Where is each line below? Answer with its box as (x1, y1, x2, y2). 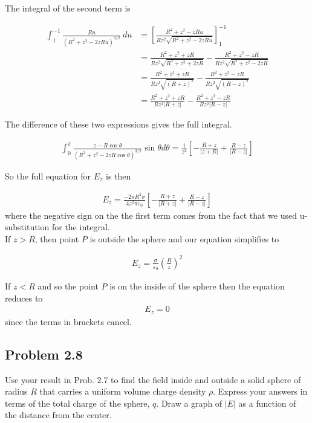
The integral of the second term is (5, 2, 131, 14)
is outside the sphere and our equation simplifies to (89, 232, 279, 245)
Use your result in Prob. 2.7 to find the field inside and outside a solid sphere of (5, 373, 301, 386)
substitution (5, 221, 50, 233)
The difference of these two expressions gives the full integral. (5, 118, 232, 131)
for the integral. (51, 221, 110, 233)
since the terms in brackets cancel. (5, 315, 132, 328)
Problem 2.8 (5, 344, 83, 363)
